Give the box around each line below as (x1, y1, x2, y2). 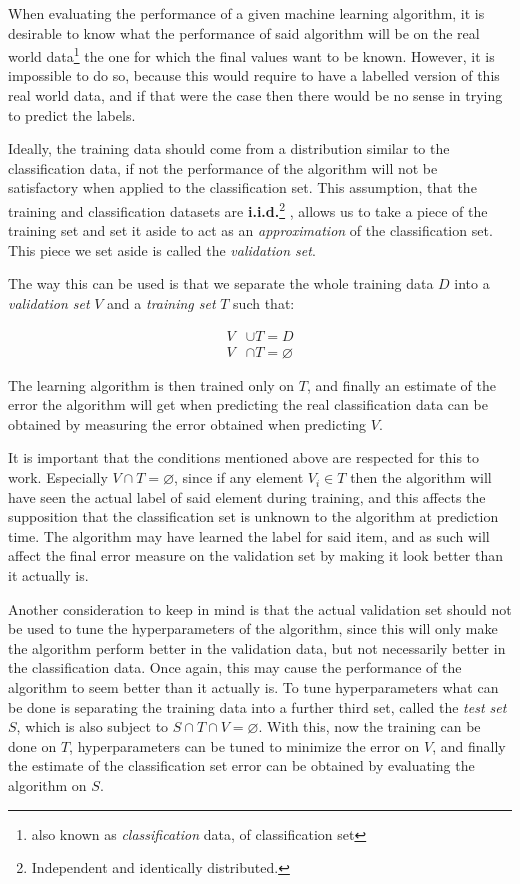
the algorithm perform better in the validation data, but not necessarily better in (8, 637, 506, 658)
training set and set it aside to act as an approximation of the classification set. (8, 220, 493, 241)
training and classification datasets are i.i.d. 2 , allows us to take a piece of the (8, 198, 488, 221)
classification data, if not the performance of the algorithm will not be (8, 157, 438, 178)
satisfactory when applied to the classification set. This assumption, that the (8, 177, 477, 198)
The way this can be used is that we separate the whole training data (8, 273, 434, 294)
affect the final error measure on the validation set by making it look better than (8, 545, 504, 566)
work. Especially (8, 467, 108, 488)
